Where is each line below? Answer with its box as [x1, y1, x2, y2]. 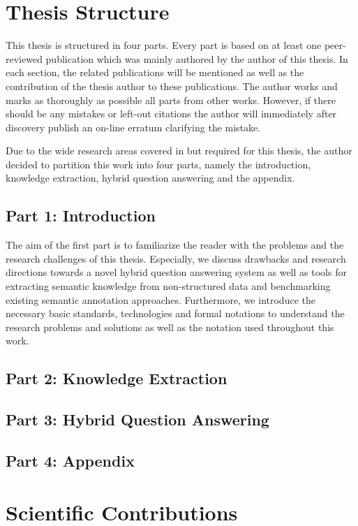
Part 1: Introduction [6, 205, 156, 226]
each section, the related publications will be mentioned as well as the [6, 65, 304, 80]
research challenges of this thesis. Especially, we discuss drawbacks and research [6, 251, 346, 265]
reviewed [6, 51, 43, 66]
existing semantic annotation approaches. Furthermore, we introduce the [6, 292, 315, 307]
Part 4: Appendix [6, 449, 135, 471]
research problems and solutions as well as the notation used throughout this [6, 319, 334, 334]
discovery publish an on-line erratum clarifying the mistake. [6, 119, 261, 134]
